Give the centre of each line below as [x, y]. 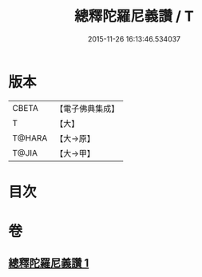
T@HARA [30, 138]
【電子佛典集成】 [87, 109]
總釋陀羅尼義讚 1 [49, 263]
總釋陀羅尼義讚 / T [134, 16]
